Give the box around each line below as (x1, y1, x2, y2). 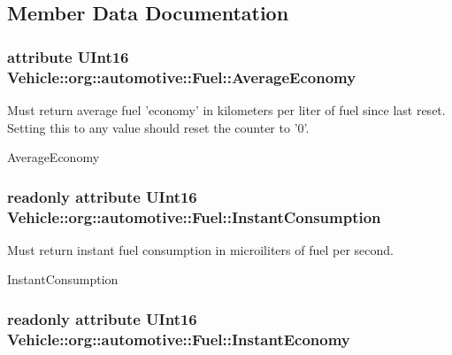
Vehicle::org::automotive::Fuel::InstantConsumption (7, 205, 381, 228)
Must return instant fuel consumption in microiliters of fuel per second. (7, 240, 394, 259)
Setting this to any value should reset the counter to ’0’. (7, 118, 310, 136)
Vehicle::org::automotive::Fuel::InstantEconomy (7, 328, 350, 350)
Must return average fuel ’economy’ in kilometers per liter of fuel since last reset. (7, 100, 446, 119)
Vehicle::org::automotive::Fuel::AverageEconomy (7, 66, 356, 88)
